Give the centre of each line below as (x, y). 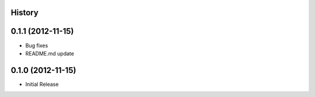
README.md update (50, 53)
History (25, 13)
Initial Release (42, 84)
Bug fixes (37, 45)
